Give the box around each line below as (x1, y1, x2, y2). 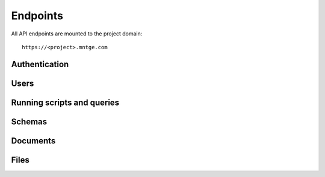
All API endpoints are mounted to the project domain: (11, 30, 143, 37)
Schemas (11, 116, 48, 127)
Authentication (11, 59, 69, 69)
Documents (11, 136, 56, 146)
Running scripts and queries (11, 97, 120, 107)
